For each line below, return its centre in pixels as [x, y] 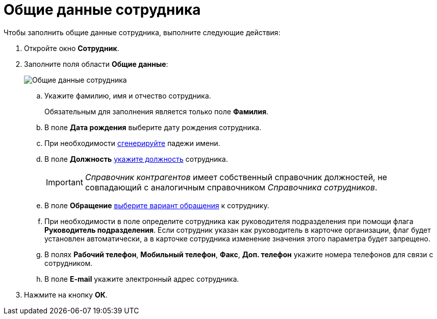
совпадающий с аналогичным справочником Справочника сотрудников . [231, 187]
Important [65, 182]
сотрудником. [69, 263]
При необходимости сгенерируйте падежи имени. [132, 143]
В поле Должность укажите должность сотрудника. [136, 159]
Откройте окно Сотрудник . [72, 48]
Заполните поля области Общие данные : [96, 64]
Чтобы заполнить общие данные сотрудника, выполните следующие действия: [142, 32]
